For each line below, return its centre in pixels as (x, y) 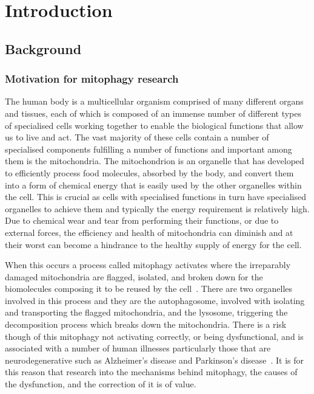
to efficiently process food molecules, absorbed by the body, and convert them (149, 172)
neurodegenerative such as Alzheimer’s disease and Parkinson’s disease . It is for (155, 360)
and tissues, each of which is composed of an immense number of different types (153, 113)
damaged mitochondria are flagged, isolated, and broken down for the (134, 276)
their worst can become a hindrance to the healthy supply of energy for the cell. (153, 244)
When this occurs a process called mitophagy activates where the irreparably (148, 265)
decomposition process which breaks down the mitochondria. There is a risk (146, 324)
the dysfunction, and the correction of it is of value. (101, 384)
